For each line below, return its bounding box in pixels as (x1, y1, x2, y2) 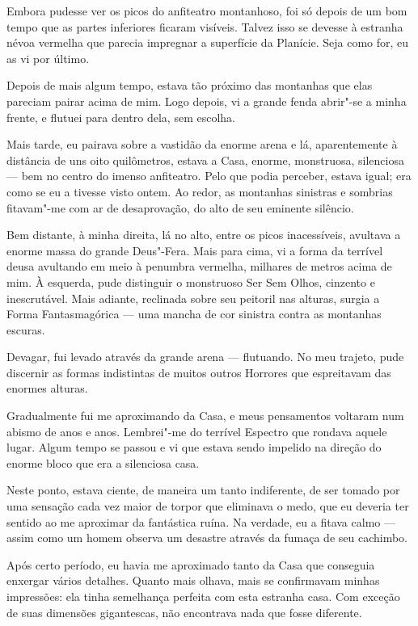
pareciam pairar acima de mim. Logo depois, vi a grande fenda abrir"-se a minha (6, 92, 407, 109)
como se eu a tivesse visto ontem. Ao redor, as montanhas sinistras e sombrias (6, 183, 393, 200)
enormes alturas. (6, 380, 88, 397)
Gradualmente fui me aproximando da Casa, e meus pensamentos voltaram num (6, 407, 404, 424)
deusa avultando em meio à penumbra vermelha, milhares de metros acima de (6, 258, 392, 275)
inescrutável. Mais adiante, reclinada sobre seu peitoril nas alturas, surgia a (6, 289, 380, 306)
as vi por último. (6, 49, 90, 66)
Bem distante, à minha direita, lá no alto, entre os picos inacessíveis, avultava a (6, 226, 401, 243)
